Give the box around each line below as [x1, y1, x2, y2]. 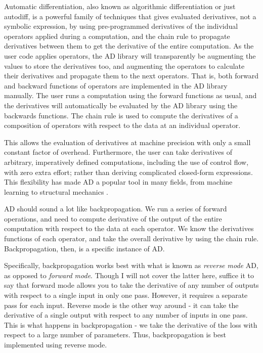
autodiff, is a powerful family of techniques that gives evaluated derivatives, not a [4, 11, 256, 21]
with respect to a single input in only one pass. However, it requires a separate [4, 290, 248, 300]
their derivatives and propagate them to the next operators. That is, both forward [4, 70, 258, 81]
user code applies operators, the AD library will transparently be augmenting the [4, 50, 256, 61]
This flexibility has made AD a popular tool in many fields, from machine [4, 176, 233, 187]
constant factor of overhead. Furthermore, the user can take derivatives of [4, 147, 233, 157]
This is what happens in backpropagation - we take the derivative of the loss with [4, 319, 257, 330]
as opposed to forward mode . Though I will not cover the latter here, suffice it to [4, 270, 254, 280]
